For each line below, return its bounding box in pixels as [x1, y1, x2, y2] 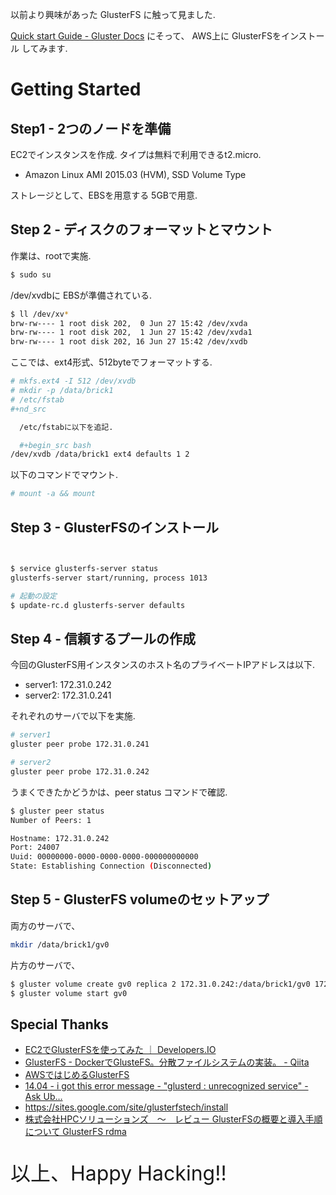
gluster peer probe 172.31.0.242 [10, 766, 150, 777]
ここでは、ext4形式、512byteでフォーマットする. [10, 356, 213, 368]
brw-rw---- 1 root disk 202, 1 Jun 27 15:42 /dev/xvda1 [10, 328, 253, 338]
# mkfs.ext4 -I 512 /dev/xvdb [10, 376, 137, 387]
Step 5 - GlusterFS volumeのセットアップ [10, 891, 270, 908]
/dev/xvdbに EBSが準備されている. [10, 289, 153, 301]
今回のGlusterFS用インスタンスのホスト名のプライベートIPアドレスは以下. [10, 659, 316, 671]
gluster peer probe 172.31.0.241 [10, 739, 150, 750]
